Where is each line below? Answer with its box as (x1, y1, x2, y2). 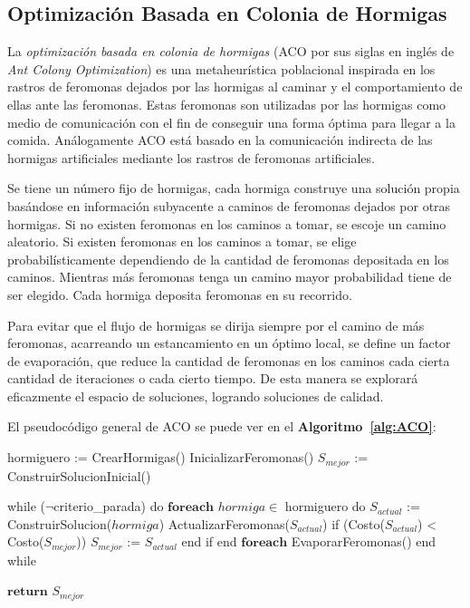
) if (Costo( (322, 514, 385, 533)
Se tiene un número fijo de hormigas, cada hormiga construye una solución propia (7, 179, 460, 198)
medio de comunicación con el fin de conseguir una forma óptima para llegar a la (7, 112, 456, 131)
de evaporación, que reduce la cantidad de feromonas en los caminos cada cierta (7, 351, 450, 370)
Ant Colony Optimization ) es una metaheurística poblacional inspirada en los (7, 59, 436, 78)
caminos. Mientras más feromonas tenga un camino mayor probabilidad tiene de (7, 267, 452, 286)
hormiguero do (284, 497, 366, 516)
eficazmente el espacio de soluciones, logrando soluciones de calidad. (7, 386, 384, 405)
